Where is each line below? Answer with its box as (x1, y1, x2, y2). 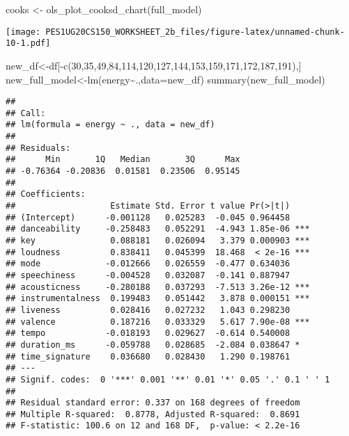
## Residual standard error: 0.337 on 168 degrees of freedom (6, 398, 300, 408)
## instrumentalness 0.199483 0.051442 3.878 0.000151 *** (6, 293, 310, 304)
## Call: (6, 108, 46, 118)
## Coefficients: (6, 189, 86, 200)
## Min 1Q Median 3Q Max (6, 154, 240, 165)
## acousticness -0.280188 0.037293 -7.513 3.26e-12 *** (6, 282, 310, 292)
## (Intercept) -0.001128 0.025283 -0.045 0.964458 (6, 212, 290, 223)
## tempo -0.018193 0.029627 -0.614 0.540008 (6, 328, 290, 339)
